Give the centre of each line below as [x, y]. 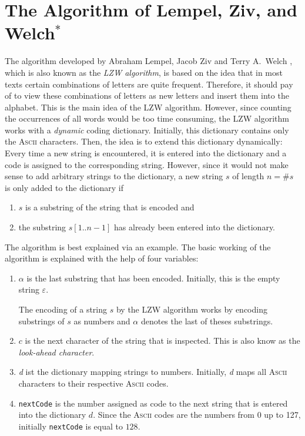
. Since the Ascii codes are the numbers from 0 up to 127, [197, 415]
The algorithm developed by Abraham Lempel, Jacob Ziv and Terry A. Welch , [149, 61]
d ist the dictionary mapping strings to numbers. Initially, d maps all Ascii [153, 372]
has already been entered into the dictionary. [195, 227]
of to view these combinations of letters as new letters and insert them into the [147, 95]
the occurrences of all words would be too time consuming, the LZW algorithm [147, 118]
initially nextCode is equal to [71, 426]
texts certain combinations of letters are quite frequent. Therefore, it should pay [149, 84]
